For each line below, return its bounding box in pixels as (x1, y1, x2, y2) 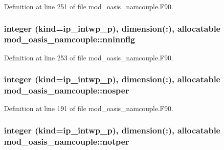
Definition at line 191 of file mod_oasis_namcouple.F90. (4, 103, 173, 113)
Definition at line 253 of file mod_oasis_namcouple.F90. (4, 52, 173, 62)
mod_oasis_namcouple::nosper (4, 84, 129, 96)
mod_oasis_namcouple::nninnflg (4, 33, 135, 45)
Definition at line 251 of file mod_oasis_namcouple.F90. (4, 1, 173, 11)
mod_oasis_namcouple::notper (4, 135, 129, 147)
